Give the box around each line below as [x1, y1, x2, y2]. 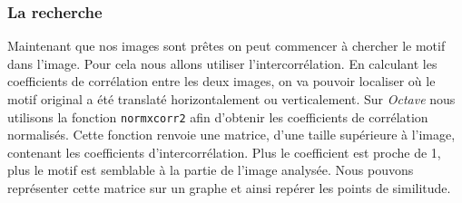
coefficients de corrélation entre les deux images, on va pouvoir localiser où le [7, 72, 436, 91]
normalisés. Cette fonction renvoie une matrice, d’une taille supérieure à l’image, [7, 125, 456, 144]
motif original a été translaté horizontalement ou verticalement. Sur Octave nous [7, 90, 456, 108]
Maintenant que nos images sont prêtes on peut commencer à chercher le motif [7, 36, 446, 55]
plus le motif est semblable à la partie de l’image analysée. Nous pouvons [7, 160, 414, 179]
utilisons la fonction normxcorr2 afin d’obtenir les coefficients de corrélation [7, 107, 428, 126]
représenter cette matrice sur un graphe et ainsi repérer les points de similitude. [7, 179, 451, 198]
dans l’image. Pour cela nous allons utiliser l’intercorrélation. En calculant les [7, 53, 437, 72]
